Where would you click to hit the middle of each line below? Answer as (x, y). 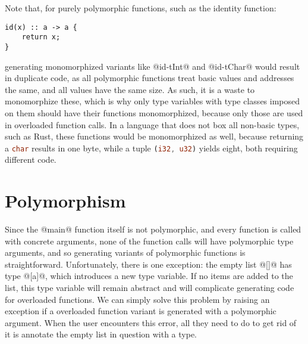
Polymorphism (65, 201)
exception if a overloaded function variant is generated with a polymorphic (141, 311)
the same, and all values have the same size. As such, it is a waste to (130, 89)
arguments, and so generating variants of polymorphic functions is (125, 252)
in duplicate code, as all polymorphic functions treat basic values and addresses (150, 78)
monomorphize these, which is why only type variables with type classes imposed (153, 101)
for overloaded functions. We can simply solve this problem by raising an (137, 299)
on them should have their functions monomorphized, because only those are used (154, 112)
